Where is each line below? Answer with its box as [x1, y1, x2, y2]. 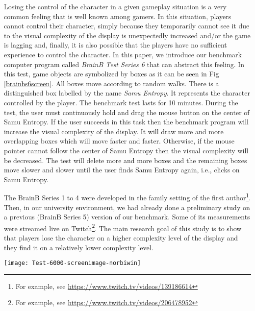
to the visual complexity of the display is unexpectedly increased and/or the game [4, 30, 251, 40]
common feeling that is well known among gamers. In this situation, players [4, 11, 231, 21]
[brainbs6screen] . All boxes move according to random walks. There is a [4, 78, 219, 88]
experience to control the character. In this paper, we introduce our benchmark [4, 49, 242, 59]
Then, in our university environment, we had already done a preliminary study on [4, 202, 250, 212]
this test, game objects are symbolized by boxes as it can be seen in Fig [4, 69, 219, 79]
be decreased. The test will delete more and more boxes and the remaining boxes [4, 155, 247, 165]
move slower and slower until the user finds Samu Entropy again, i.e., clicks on [4, 165, 240, 175]
